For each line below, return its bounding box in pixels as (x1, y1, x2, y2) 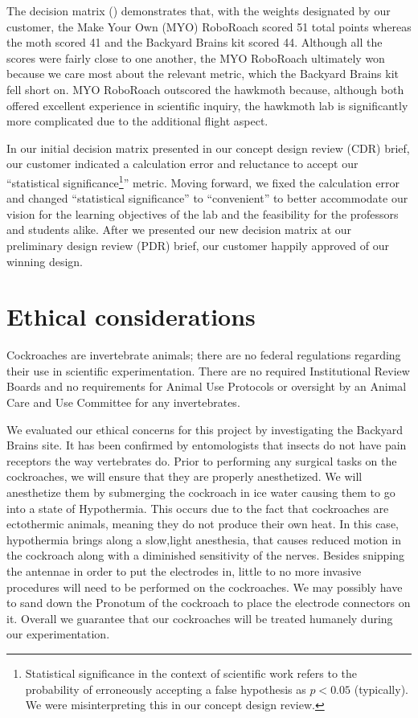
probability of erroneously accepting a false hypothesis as (25, 680, 306, 697)
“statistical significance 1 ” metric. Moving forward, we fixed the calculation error (6, 171, 400, 191)
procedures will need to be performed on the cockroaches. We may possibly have (6, 578, 403, 595)
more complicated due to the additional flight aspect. (6, 113, 268, 129)
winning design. (6, 252, 83, 269)
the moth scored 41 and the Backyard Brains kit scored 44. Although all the (6, 34, 383, 51)
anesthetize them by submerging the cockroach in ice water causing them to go (6, 484, 395, 501)
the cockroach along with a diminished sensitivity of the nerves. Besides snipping (6, 547, 405, 564)
